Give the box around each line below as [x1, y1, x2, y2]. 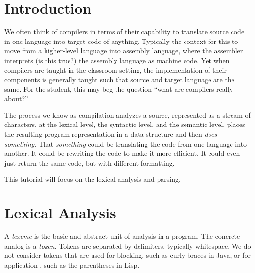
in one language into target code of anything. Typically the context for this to [4, 36, 238, 46]
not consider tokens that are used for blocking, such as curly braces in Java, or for [4, 250, 251, 260]
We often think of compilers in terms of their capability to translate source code [4, 26, 245, 37]
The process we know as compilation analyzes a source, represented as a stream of [4, 109, 251, 120]
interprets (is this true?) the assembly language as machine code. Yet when [4, 55, 230, 65]
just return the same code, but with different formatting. [4, 157, 175, 168]
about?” [4, 93, 28, 104]
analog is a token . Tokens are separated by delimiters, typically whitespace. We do [4, 240, 251, 251]
